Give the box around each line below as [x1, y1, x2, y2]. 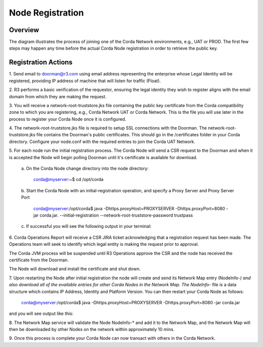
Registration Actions [9, 58, 73, 67]
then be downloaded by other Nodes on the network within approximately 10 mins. [9, 327, 175, 332]
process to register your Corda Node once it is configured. [9, 116, 127, 122]
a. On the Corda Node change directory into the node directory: [21, 165, 149, 171]
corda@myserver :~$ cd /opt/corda [33, 177, 104, 183]
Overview [9, 26, 39, 34]
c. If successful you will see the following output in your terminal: [21, 223, 152, 229]
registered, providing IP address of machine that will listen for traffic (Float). [9, 78, 161, 84]
